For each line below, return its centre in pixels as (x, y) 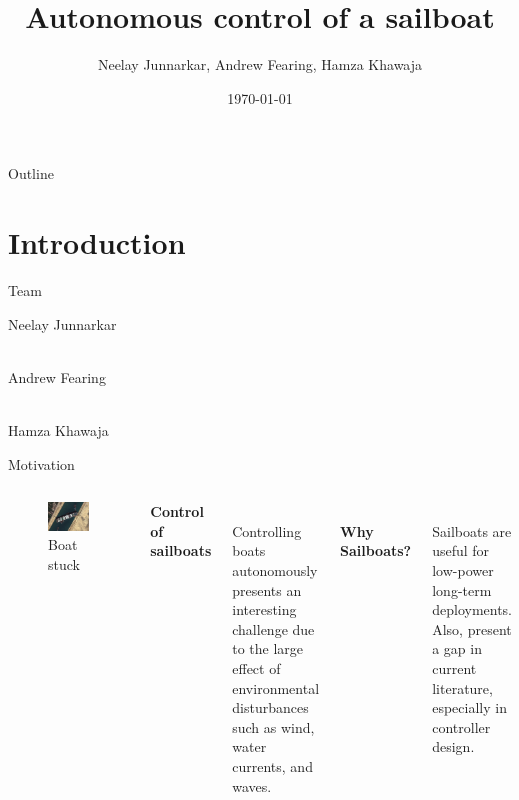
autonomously (275, 569)
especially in (469, 707)
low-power (463, 569)
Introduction (97, 242)
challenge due (273, 628)
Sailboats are (472, 530)
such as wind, (273, 726)
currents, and (272, 765)
